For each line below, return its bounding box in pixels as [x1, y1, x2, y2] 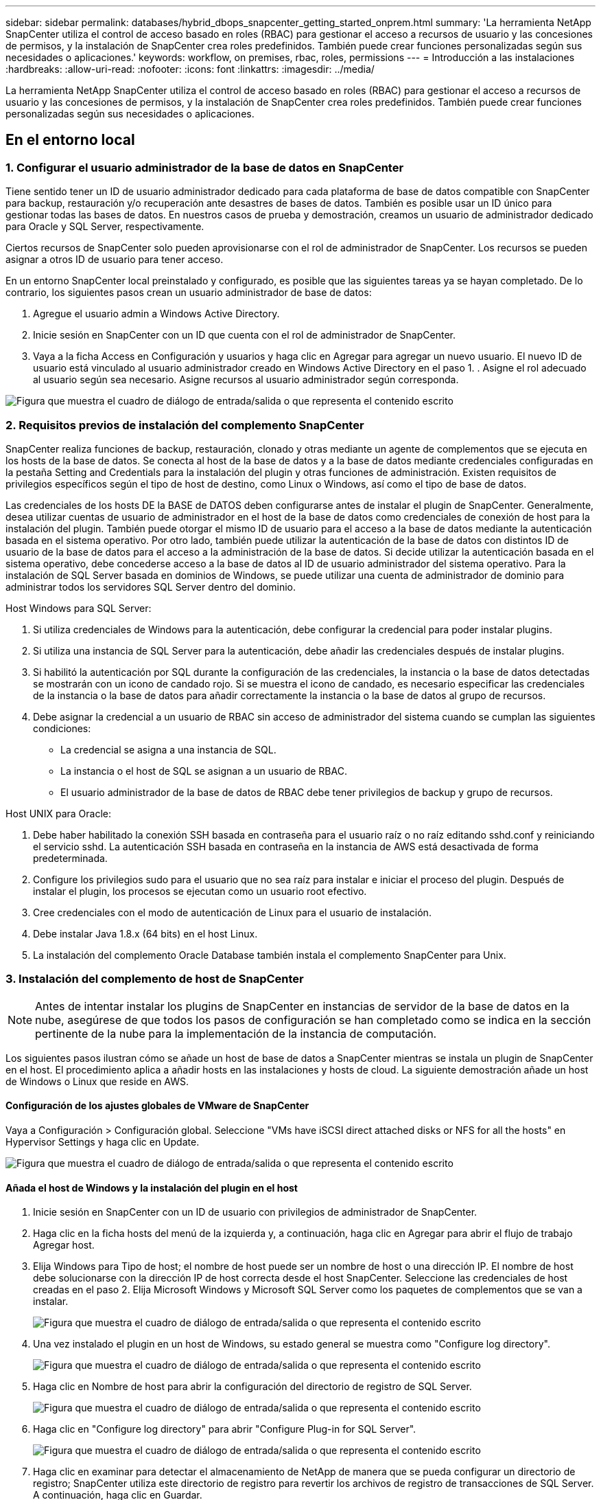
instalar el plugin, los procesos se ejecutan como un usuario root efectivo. [33, 885, 367, 897]
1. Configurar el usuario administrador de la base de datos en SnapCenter [5, 160, 404, 174]
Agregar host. [33, 1239, 95, 1251]
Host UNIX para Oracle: [5, 807, 111, 819]
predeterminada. [33, 852, 108, 864]
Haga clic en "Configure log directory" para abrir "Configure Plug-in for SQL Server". [33, 1423, 416, 1435]
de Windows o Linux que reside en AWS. [5, 1075, 189, 1087]
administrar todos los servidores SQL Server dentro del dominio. [5, 580, 296, 593]
